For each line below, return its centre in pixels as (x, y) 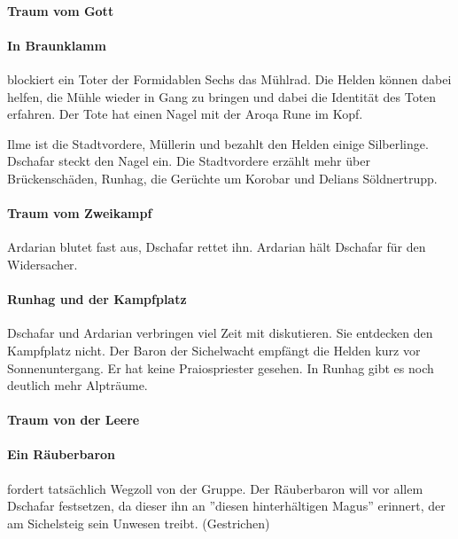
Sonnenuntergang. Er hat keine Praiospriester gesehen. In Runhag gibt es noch (221, 367)
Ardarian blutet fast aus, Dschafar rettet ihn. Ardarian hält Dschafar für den (217, 247)
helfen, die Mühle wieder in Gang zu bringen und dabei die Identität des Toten (222, 96)
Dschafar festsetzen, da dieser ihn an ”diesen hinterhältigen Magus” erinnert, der (226, 506)
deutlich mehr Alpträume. (78, 385)
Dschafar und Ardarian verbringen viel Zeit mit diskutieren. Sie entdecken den (220, 333)
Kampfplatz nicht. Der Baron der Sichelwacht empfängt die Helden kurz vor (214, 350)
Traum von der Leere (74, 420)
